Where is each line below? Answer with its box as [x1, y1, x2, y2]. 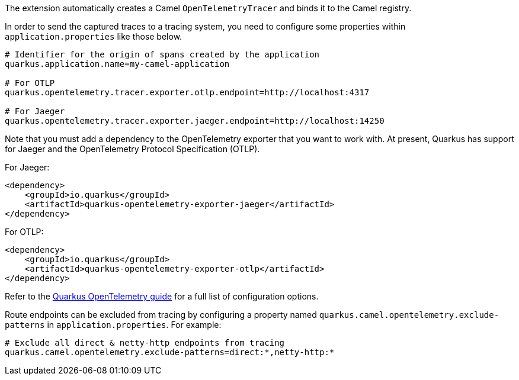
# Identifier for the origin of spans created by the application [5, 50, 320, 59]
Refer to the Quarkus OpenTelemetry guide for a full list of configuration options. [5, 291, 319, 301]
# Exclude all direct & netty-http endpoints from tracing [5, 338, 285, 347]
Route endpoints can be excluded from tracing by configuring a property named [5, 310, 317, 320]
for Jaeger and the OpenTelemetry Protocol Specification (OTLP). [5, 144, 260, 154]
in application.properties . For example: [47, 320, 222, 330]
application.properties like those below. [5, 31, 182, 41]
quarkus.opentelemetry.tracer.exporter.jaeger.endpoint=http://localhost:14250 [5, 116, 385, 125]
